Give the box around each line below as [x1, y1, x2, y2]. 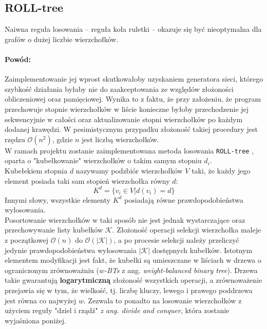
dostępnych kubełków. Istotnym [152, 244, 253, 255]
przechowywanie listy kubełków [5, 224, 103, 235]
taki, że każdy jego [192, 165, 251, 176]
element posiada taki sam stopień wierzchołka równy [5, 175, 170, 186]
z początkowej [5, 235, 49, 245]
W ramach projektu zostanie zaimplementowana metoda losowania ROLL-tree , [5, 145, 254, 156]
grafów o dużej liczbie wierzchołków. [5, 33, 119, 44]
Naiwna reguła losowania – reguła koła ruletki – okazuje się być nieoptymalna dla [5, 24, 262, 34]
